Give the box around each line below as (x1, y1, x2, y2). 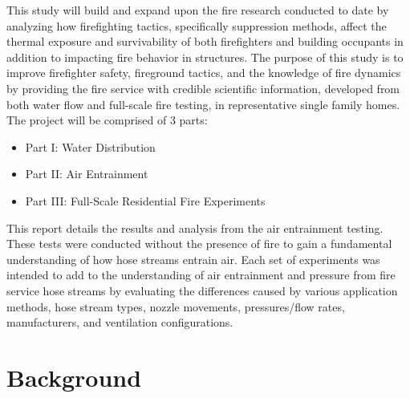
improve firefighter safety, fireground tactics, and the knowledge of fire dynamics (6, 64, 401, 81)
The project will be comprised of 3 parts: (6, 112, 208, 128)
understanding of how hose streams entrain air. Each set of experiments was (6, 250, 380, 267)
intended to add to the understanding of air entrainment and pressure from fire (6, 266, 396, 283)
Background (6, 360, 142, 393)
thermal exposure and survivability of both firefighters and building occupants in (6, 33, 404, 50)
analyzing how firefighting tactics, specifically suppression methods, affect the (6, 17, 387, 34)
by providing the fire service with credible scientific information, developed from (6, 79, 400, 96)
